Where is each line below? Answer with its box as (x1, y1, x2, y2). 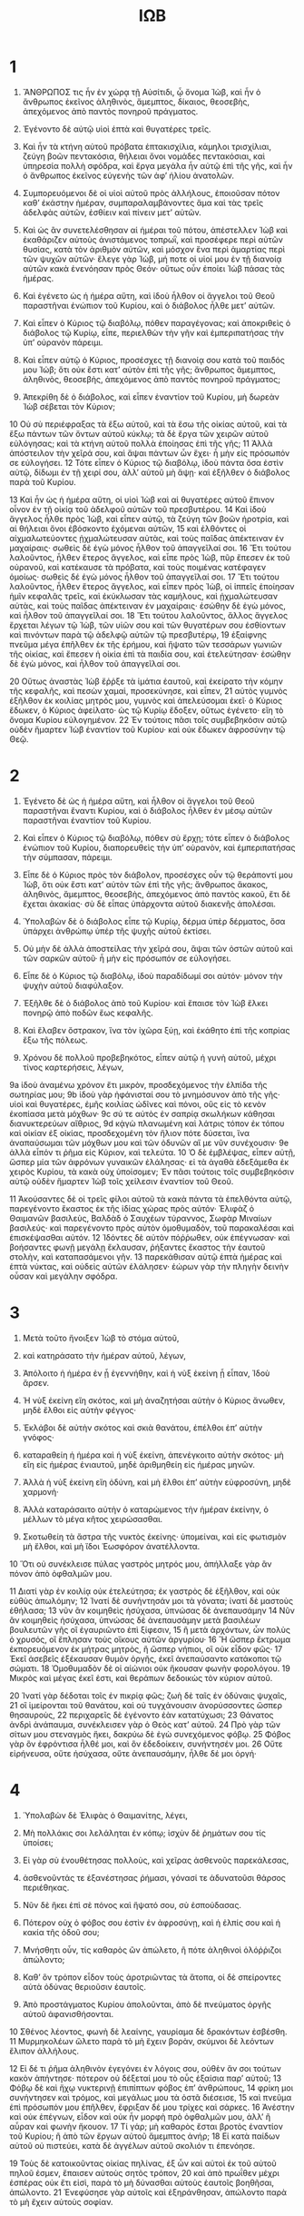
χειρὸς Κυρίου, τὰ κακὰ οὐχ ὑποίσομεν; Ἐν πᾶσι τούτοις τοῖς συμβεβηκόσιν (9, 1166, 295, 1177)
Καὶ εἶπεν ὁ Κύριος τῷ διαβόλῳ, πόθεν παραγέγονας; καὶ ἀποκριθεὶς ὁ (22, 317, 291, 328)
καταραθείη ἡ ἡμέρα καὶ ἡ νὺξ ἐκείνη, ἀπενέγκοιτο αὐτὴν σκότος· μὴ (22, 1449, 284, 1460)
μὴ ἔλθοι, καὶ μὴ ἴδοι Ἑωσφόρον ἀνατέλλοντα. (22, 1540, 201, 1551)
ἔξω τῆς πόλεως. (22, 1034, 88, 1045)
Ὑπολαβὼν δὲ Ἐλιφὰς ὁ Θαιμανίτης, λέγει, (22, 1809, 188, 1821)
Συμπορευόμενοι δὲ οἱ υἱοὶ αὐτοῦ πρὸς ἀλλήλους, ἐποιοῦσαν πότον (22, 187, 280, 198)
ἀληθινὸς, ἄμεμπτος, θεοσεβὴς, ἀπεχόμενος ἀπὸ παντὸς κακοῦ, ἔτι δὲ (22, 888, 291, 899)
